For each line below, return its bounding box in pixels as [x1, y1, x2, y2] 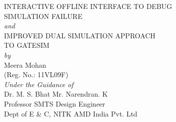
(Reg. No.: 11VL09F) [4, 69, 69, 80]
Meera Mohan [4, 59, 46, 70]
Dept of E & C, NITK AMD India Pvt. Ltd [4, 108, 138, 119]
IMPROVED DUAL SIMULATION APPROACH [4, 30, 156, 40]
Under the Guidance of [4, 79, 74, 89]
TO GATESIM [4, 40, 50, 50]
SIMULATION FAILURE [4, 10, 83, 21]
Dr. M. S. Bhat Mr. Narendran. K [4, 89, 108, 99]
